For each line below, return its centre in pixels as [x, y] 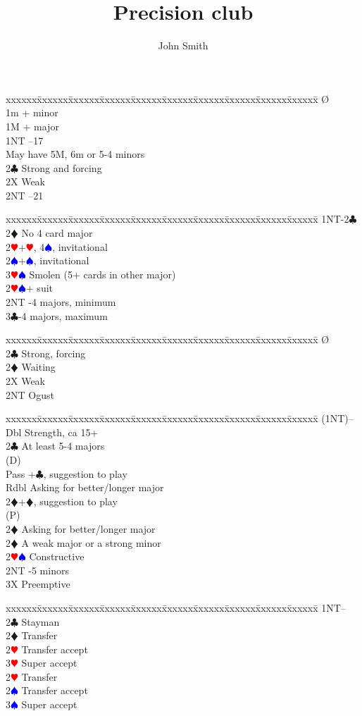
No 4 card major [57, 233]
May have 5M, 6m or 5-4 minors [75, 154]
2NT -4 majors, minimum [61, 302]
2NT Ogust [30, 394]
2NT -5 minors [37, 570]
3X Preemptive [38, 584]
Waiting [38, 367]
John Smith [183, 45]
